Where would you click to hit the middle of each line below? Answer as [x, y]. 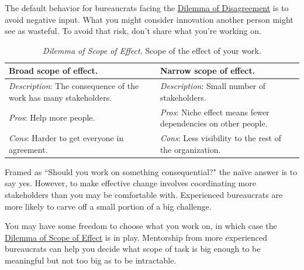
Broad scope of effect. [53, 71]
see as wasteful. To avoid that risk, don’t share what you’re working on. [133, 31]
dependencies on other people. [214, 123]
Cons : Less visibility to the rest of [220, 138]
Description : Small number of [213, 86]
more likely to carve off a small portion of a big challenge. [108, 206]
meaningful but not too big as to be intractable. [91, 260]
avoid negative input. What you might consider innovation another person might [149, 19]
